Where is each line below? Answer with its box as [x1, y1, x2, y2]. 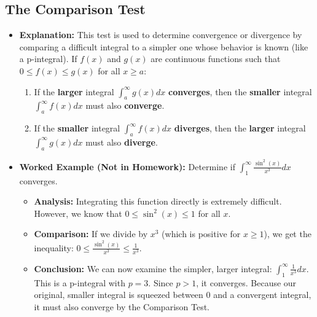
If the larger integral [34, 85, 114, 98]
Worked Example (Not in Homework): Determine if [19, 160, 235, 173]
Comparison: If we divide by [34, 227, 148, 240]
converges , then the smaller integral [168, 85, 312, 98]
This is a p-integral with [34, 276, 125, 289]
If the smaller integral [34, 122, 120, 135]
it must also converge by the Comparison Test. [34, 300, 209, 313]
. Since [148, 276, 173, 289]
